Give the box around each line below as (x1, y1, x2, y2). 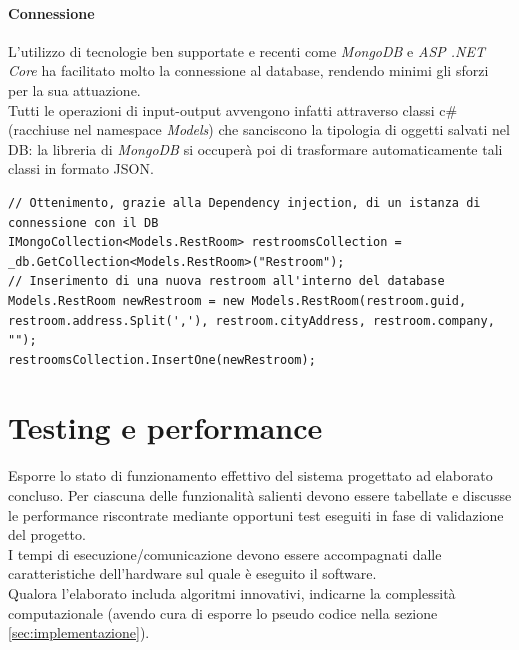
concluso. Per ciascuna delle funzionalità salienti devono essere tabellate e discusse (8, 485, 512, 506)
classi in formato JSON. (8, 158, 154, 179)
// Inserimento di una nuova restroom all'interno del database (8, 274, 445, 289)
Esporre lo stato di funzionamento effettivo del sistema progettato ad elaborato (8, 465, 493, 486)
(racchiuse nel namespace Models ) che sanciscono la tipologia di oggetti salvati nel (8, 119, 510, 140)
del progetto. (8, 524, 86, 545)
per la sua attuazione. (8, 79, 141, 100)
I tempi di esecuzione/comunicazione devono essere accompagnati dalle (8, 543, 442, 564)
